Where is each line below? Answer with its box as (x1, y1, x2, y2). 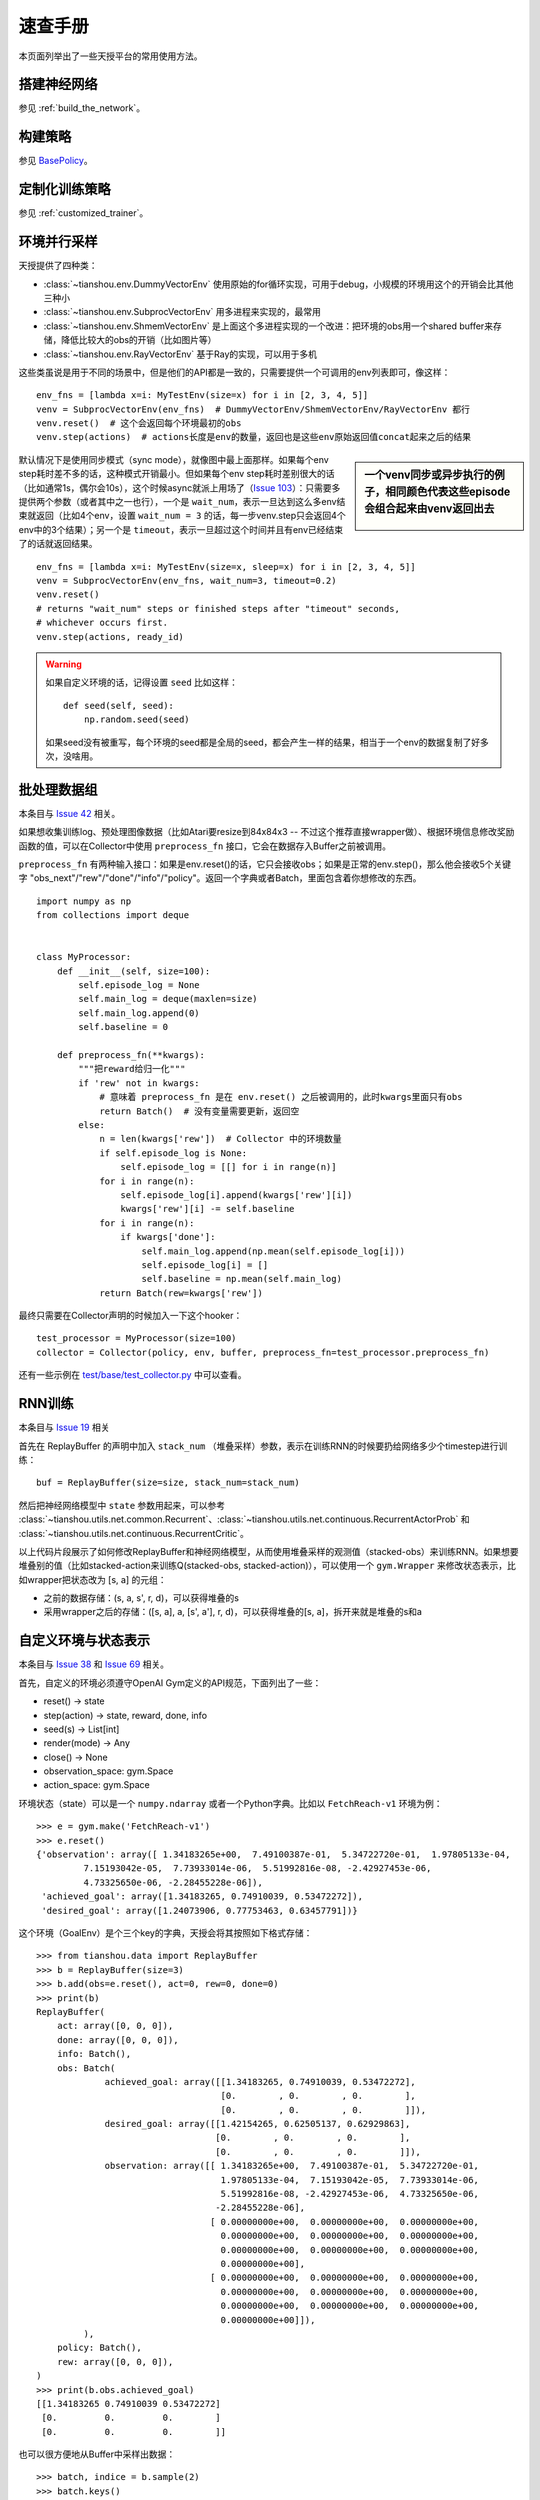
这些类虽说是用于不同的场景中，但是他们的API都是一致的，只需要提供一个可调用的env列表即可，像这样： (18, 366, 451, 378)
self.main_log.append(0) (78, 1007, 200, 1019)
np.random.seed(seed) (83, 714, 190, 725)
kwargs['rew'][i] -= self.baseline (120, 1203, 295, 1215)
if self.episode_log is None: (99, 1147, 248, 1159)
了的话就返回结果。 (18, 538, 98, 550)
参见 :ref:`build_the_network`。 (18, 102, 145, 114)
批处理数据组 (18, 781, 98, 798)
